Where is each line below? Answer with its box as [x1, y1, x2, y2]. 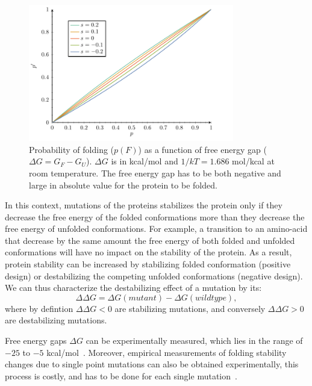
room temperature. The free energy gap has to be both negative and [29, 166, 281, 179]
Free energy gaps [5, 334, 67, 347]
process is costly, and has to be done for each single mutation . [5, 369, 237, 382]
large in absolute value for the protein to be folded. [29, 178, 217, 191]
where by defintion [5, 302, 73, 314]
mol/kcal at [232, 155, 275, 167]
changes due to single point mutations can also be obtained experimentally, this [5, 358, 299, 370]
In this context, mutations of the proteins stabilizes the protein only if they [5, 199, 282, 211]
